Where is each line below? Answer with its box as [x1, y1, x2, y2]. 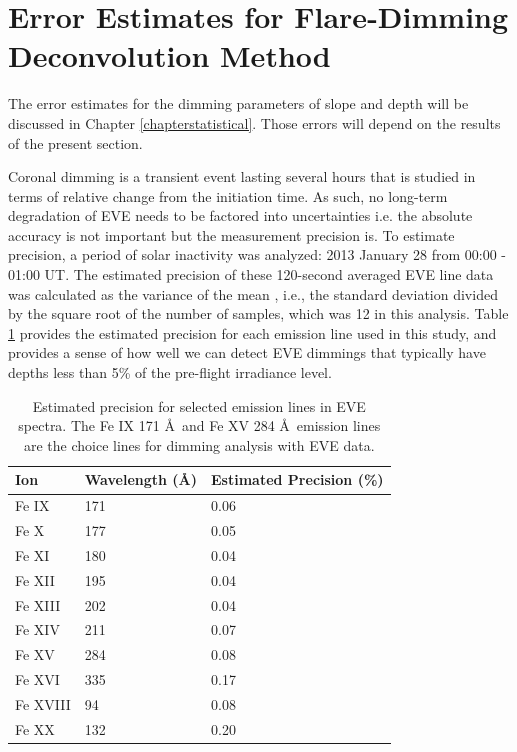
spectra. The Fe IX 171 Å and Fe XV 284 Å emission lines [18, 415, 381, 436]
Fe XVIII [15, 694, 71, 714]
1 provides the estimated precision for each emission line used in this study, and [8, 322, 497, 343]
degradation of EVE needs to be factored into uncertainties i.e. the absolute [8, 205, 473, 226]
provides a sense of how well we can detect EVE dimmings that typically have [8, 342, 486, 363]
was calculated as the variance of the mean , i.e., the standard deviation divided [8, 283, 498, 304]
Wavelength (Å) [84, 469, 198, 490]
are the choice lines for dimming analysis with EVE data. [23, 434, 375, 455]
